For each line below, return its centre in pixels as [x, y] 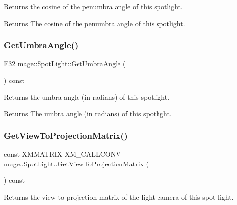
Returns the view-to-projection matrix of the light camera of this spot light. [119, 196]
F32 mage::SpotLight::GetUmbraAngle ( [65, 63]
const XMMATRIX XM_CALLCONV [62, 154]
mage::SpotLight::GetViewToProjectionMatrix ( [77, 163]
